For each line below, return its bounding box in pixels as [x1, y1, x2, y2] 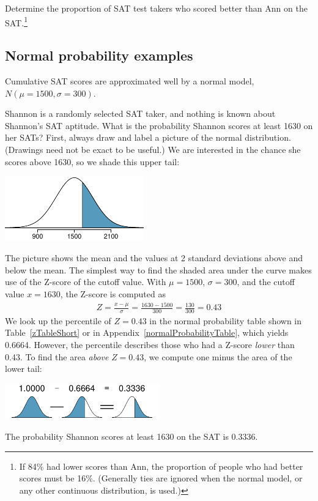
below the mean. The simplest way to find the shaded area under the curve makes [5, 263, 312, 276]
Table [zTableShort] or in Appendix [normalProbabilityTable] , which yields [5, 326, 289, 339]
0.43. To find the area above [5, 350, 109, 363]
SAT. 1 [5, 14, 28, 29]
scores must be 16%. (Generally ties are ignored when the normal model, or [19, 472, 303, 484]
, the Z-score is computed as [60, 287, 166, 300]
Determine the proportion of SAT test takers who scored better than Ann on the [5, 2, 308, 14]
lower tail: [5, 362, 42, 375]
